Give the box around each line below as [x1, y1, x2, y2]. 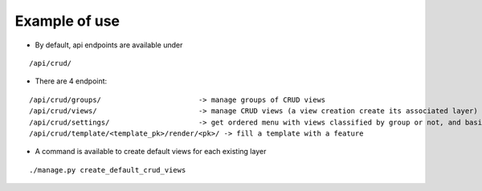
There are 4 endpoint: [35, 76, 108, 86]
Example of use [14, 12, 120, 30]
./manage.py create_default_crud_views [29, 165, 186, 174]
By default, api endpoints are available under [35, 40, 183, 50]
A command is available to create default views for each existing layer [35, 147, 267, 156]
